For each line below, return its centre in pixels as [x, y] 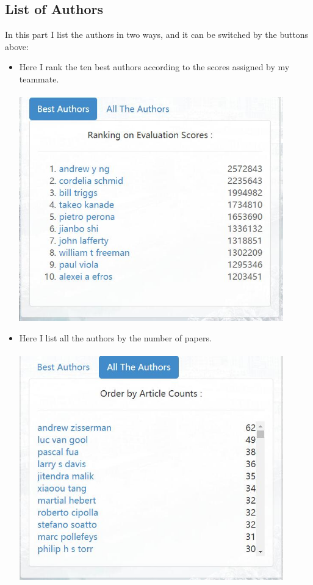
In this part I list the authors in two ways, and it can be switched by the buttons [157, 35]
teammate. [39, 78]
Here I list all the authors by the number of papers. [115, 338]
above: [17, 46]
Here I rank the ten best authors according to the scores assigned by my [154, 67]
